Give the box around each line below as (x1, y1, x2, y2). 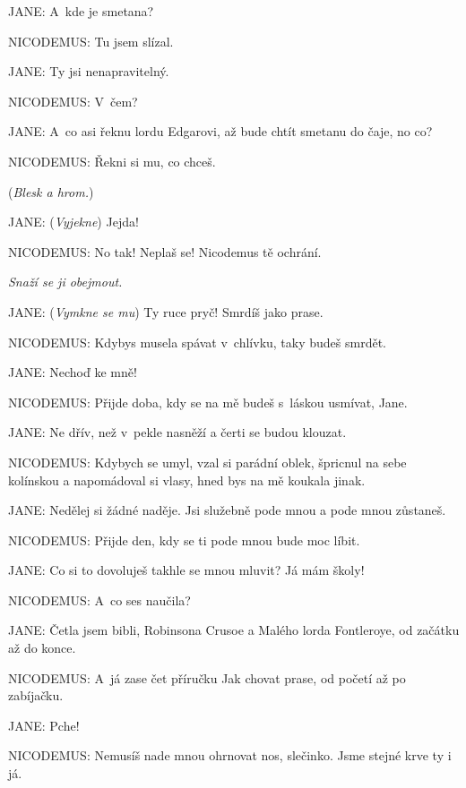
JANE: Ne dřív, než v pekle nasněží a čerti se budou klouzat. (8, 423, 347, 441)
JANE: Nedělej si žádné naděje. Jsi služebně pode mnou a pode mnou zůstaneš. (8, 501, 446, 519)
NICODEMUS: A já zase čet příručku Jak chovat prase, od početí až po (8, 668, 406, 687)
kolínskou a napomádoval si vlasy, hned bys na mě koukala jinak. (8, 470, 366, 489)
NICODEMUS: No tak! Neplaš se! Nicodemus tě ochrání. (8, 242, 322, 261)
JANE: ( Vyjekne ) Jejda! (8, 212, 139, 231)
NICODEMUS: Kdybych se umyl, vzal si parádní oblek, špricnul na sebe (8, 452, 407, 471)
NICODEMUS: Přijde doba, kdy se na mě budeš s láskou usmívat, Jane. (8, 392, 408, 411)
